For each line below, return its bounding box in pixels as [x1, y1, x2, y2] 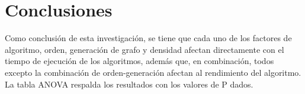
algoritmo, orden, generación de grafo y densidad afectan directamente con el [5, 43, 284, 55]
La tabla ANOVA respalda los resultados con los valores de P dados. [5, 78, 253, 90]
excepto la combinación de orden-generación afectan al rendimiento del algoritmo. [5, 66, 301, 78]
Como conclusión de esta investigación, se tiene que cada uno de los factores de [5, 32, 292, 44]
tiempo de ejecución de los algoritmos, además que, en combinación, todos [5, 55, 274, 67]
